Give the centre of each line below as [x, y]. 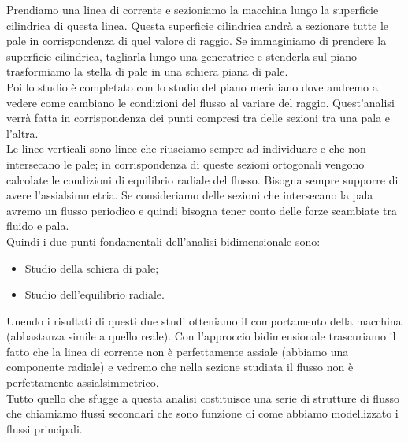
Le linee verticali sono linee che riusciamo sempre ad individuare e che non [186, 149]
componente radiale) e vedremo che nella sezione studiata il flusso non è [180, 367]
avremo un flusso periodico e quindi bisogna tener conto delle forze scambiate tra [202, 210]
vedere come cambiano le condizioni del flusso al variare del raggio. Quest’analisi [200, 102]
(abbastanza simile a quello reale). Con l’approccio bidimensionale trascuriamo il [201, 336]
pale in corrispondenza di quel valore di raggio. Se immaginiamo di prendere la [197, 41]
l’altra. [22, 133]
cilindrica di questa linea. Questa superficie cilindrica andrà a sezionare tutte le [198, 25]
